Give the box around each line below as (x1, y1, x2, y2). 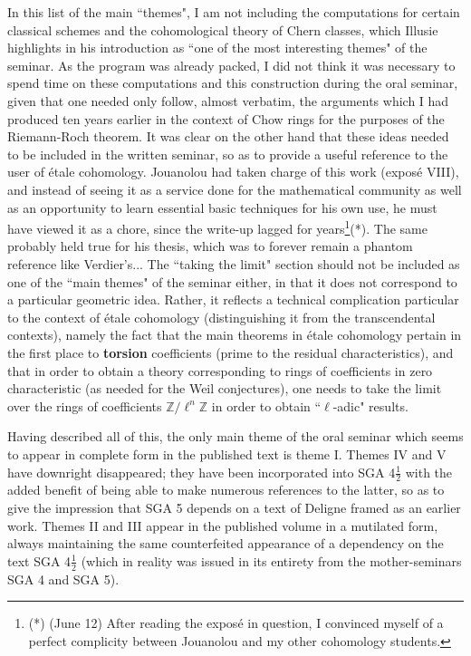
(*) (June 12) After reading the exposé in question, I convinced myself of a (28, 613, 444, 632)
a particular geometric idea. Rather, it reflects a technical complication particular (7, 290, 459, 309)
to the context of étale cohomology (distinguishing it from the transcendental (7, 307, 436, 326)
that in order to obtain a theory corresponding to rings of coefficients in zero (7, 361, 433, 380)
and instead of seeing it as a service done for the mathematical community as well (7, 179, 462, 198)
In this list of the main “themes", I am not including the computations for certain (7, 3, 460, 21)
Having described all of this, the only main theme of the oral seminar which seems (7, 427, 464, 446)
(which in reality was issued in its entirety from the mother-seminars (81, 551, 462, 570)
